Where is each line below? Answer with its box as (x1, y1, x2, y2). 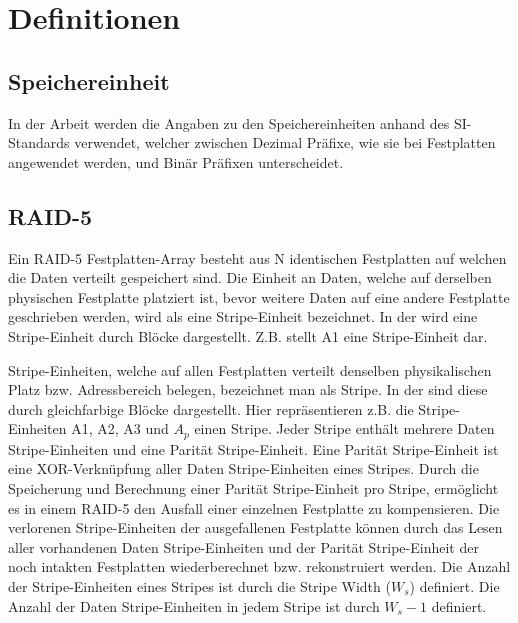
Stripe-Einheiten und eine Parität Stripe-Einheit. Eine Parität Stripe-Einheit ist (8, 438, 499, 459)
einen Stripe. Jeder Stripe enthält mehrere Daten (194, 418, 495, 439)
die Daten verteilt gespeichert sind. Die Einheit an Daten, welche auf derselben (8, 267, 492, 288)
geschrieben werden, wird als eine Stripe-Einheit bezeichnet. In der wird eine (8, 306, 478, 327)
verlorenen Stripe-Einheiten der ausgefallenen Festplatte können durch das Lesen (8, 517, 503, 538)
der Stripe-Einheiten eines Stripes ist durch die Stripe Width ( (8, 575, 391, 596)
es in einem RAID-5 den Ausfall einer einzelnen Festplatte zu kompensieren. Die (8, 497, 500, 518)
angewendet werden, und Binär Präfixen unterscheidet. (8, 151, 344, 172)
